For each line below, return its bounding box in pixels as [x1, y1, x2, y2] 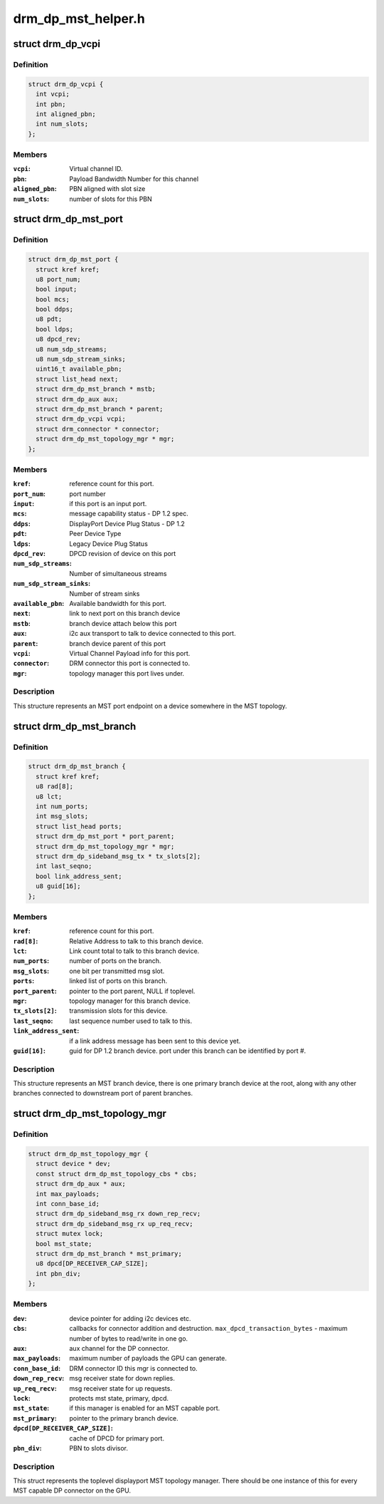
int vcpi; [36, 90, 70, 98]
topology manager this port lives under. [69, 669, 185, 677]
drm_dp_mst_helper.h [13, 11, 145, 26]
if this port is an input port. [69, 500, 147, 508]
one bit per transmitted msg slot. [69, 967, 165, 975]
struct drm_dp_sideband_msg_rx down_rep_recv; [36, 1210, 201, 1218]
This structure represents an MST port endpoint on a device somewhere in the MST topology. [13, 701, 287, 710]
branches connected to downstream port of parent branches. [13, 1089, 193, 1098]
